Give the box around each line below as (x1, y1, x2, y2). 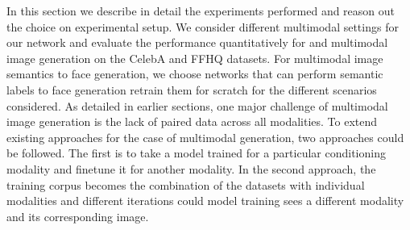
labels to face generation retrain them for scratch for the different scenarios (6, 81, 377, 98)
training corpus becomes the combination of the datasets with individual (6, 176, 365, 193)
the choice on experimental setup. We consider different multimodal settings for (6, 18, 399, 35)
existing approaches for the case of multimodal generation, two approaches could (6, 128, 404, 145)
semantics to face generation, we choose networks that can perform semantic (6, 65, 383, 82)
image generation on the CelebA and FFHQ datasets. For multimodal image (6, 49, 383, 66)
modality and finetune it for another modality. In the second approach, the (6, 160, 376, 177)
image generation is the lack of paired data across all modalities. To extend (6, 113, 378, 130)
